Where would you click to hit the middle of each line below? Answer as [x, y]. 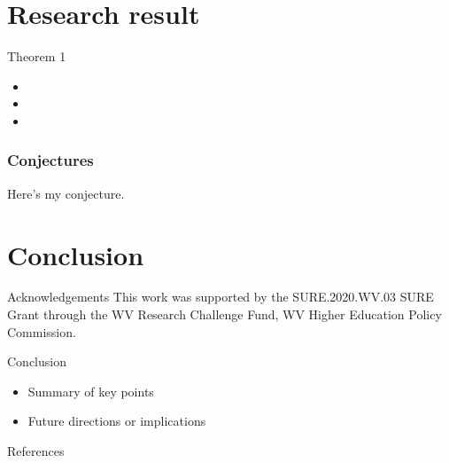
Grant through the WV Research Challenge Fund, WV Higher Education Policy [224, 314]
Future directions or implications [117, 421]
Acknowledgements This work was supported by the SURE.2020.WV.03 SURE [221, 297]
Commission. [42, 331]
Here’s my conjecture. [66, 193]
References [36, 451]
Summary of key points [91, 391]
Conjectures [50, 160]
